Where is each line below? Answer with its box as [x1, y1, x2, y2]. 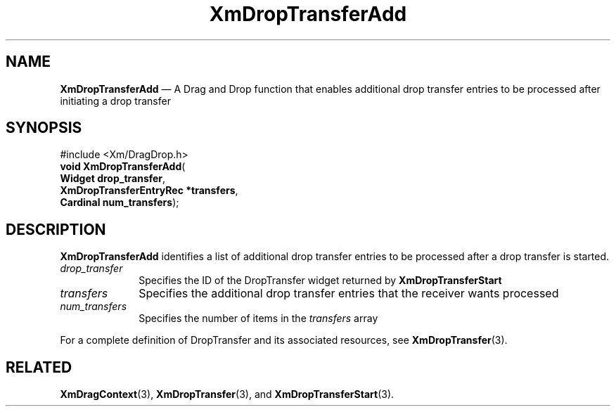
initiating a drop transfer [60, 94, 171, 107]
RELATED [6, 358, 72, 376]
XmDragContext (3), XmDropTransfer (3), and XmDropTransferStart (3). [60, 388, 394, 401]
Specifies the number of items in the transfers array [139, 312, 378, 325]
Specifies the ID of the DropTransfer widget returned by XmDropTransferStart [139, 274, 502, 287]
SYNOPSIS [6, 119, 82, 137]
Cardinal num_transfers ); [60, 196, 179, 209]
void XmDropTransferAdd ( [60, 160, 186, 173]
